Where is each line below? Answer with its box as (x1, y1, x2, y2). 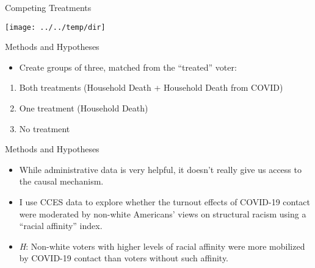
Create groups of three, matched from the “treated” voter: (19, 60, 237, 73)
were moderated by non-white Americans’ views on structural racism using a (19, 207, 306, 220)
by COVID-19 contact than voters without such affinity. (19, 252, 229, 264)
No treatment (19, 122, 70, 135)
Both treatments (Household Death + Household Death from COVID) (19, 81, 283, 94)
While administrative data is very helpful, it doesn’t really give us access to (19, 163, 302, 175)
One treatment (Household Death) (19, 102, 148, 115)
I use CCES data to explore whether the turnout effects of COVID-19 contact (19, 196, 311, 208)
